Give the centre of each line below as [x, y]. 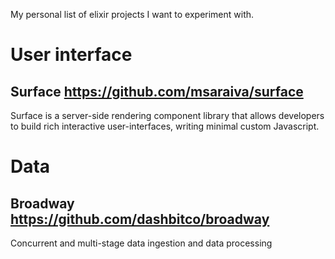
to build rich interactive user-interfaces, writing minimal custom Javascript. [165, 126]
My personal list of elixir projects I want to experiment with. [132, 14]
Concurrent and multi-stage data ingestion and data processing [141, 243]
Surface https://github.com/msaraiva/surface [157, 91]
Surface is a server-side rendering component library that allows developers [167, 115]
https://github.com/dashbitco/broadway [140, 219]
